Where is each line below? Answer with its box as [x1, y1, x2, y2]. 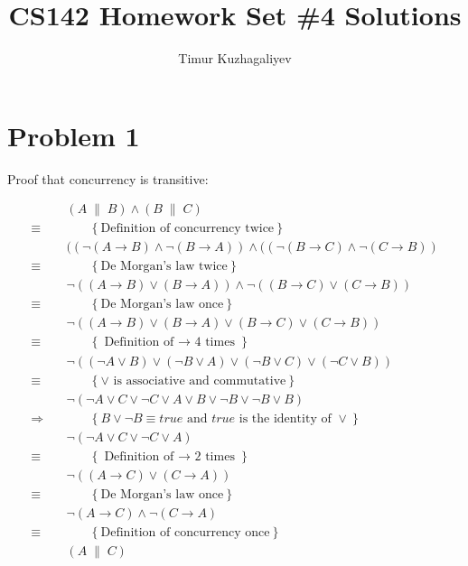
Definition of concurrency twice [100, 222, 275, 236]
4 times [194, 336, 235, 349]
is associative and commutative [113, 374, 286, 387]
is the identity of [239, 412, 332, 425]
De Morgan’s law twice [100, 260, 228, 274]
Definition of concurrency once [100, 525, 270, 539]
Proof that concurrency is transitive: [7, 169, 209, 188]
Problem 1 [7, 116, 140, 153]
